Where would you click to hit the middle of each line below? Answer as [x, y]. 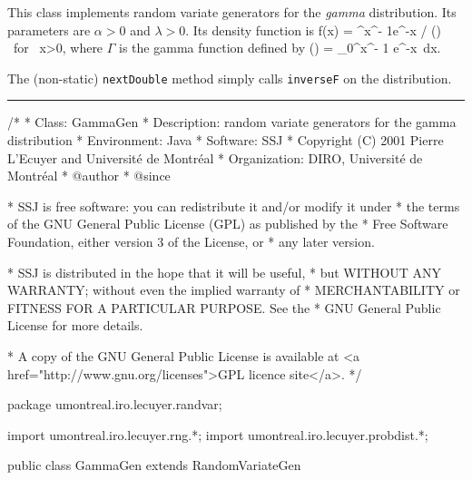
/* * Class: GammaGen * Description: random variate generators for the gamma [232, 122]
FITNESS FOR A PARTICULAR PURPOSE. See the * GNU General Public [224, 307]
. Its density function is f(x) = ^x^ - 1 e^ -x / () [314, 29]
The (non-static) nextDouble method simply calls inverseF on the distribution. [230, 78]
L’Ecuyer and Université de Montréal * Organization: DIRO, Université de [215, 157]
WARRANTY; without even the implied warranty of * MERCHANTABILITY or [234, 290]
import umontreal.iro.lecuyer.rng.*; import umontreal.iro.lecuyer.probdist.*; [218, 434]
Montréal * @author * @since [89, 176]
